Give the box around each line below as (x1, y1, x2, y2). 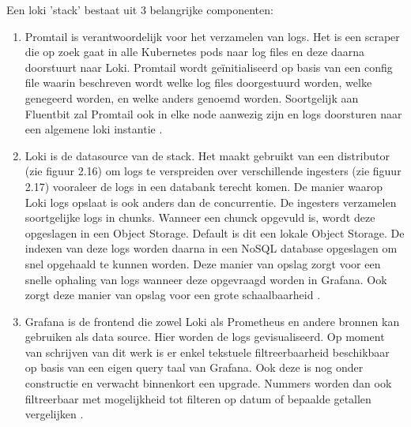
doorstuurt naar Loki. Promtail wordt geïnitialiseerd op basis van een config (25, 58, 393, 75)
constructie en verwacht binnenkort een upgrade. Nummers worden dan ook (25, 375, 392, 391)
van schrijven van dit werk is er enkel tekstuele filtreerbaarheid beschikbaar (25, 343, 390, 360)
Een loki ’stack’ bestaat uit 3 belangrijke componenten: (6, 2, 273, 17)
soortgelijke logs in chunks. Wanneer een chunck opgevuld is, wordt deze (25, 209, 375, 226)
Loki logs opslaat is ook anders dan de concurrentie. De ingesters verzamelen (25, 193, 397, 210)
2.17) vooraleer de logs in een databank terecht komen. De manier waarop (25, 178, 383, 194)
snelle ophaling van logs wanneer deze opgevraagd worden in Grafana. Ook (25, 271, 387, 287)
